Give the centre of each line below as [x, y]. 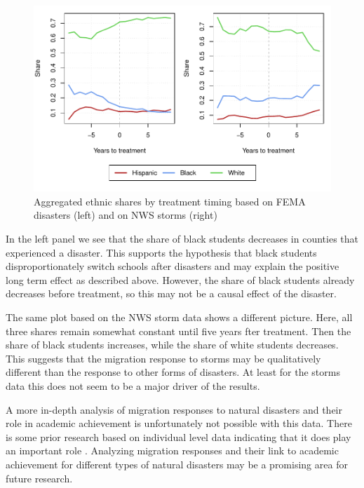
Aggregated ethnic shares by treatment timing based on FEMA [170, 201]
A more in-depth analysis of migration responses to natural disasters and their [174, 409]
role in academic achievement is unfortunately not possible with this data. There [179, 423]
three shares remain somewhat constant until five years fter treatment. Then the [178, 331]
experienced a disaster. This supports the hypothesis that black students [161, 252]
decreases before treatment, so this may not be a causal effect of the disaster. [171, 293]
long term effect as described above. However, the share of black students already [180, 279]
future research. [39, 478]
